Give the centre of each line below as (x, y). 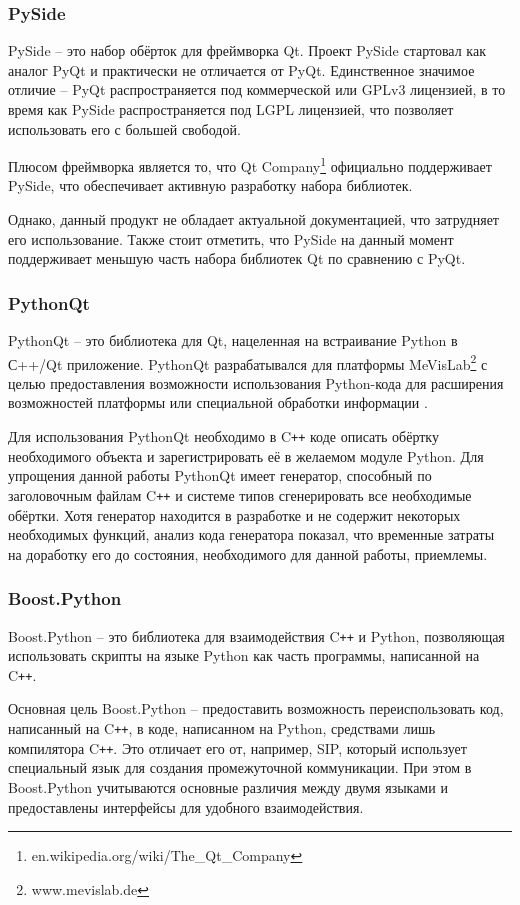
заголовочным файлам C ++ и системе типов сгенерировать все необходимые (240, 494)
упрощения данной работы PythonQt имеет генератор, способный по (220, 475)
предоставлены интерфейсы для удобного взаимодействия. (186, 806)
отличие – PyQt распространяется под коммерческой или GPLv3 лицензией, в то (257, 89)
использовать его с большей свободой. (124, 128)
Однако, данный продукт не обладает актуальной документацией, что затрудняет (253, 219)
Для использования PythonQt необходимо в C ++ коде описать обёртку (223, 436)
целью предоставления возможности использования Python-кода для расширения (256, 382)
